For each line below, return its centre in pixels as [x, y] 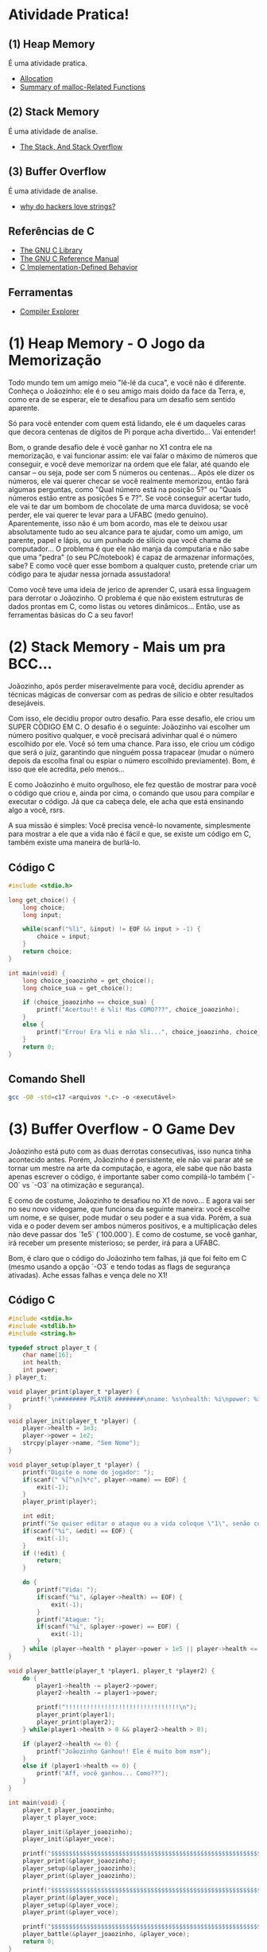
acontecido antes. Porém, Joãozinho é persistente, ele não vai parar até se [131, 1160]
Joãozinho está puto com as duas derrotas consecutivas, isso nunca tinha [130, 1151]
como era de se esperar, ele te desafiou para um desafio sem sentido [122, 400]
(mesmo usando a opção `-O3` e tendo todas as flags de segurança [119, 1267]
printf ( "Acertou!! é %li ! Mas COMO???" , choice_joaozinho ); [138, 1010]
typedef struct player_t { [53, 1348]
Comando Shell [47, 1079]
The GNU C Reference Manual [69, 259]
